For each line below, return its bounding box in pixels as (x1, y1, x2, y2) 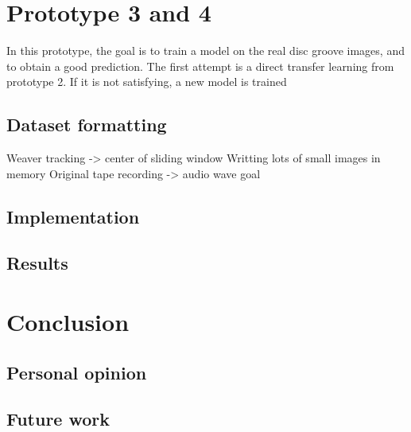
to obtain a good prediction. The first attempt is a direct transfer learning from (6, 57, 394, 74)
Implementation (6, 204, 140, 228)
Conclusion (6, 306, 130, 338)
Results (6, 251, 68, 275)
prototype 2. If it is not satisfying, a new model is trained (6, 73, 287, 90)
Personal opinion (6, 360, 147, 384)
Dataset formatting (6, 112, 167, 137)
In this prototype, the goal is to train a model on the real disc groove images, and (6, 42, 405, 59)
